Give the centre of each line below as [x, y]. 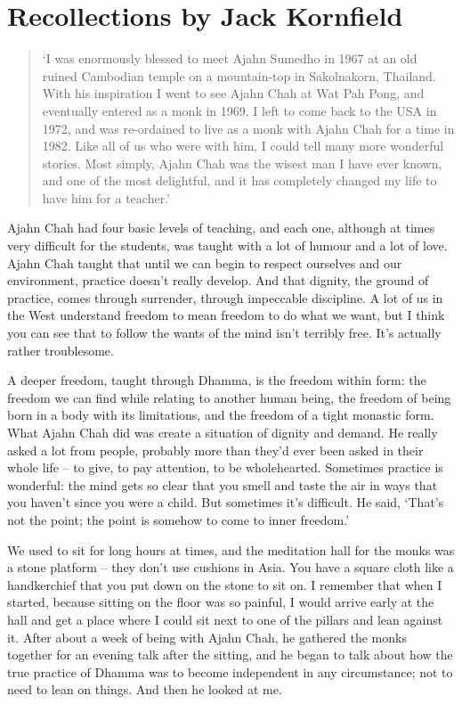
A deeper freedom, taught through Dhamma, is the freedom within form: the [217, 380]
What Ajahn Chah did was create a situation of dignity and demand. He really [223, 432]
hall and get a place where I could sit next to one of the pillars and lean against [225, 619]
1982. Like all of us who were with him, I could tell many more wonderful [243, 146]
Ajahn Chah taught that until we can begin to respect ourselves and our [205, 262]
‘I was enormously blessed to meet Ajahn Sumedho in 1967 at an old [230, 58]
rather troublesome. [61, 350]
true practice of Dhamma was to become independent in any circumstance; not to [230, 671]
